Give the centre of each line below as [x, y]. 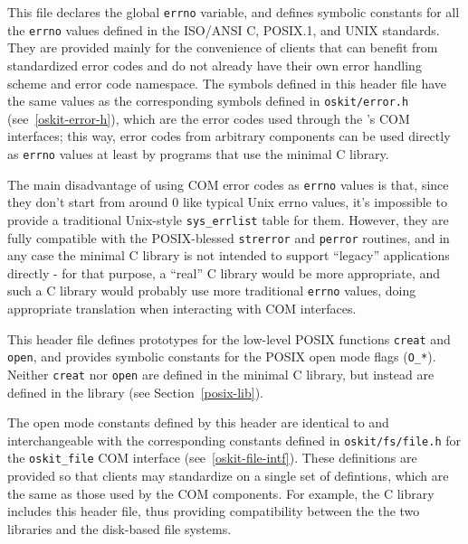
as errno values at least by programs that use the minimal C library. [198, 153]
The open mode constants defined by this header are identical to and [198, 422]
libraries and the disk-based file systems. [119, 528]
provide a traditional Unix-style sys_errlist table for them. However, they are [228, 219]
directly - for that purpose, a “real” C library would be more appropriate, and [224, 272]
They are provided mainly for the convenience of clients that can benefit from [223, 47]
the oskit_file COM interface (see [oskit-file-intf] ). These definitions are [212, 458]
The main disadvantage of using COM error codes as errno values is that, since [228, 184]
